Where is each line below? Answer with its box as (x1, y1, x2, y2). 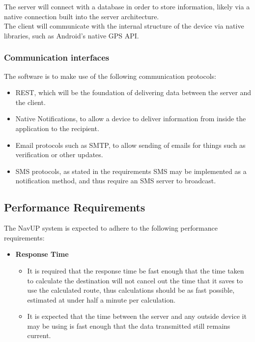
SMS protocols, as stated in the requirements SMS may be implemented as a (15, 166, 247, 176)
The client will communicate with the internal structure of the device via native (4, 21, 244, 31)
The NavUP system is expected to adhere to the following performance (4, 223, 218, 233)
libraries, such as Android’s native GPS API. (4, 30, 139, 40)
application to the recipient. (15, 123, 99, 133)
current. (27, 330, 51, 341)
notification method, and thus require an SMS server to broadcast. (15, 175, 216, 186)
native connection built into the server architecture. (4, 11, 159, 21)
